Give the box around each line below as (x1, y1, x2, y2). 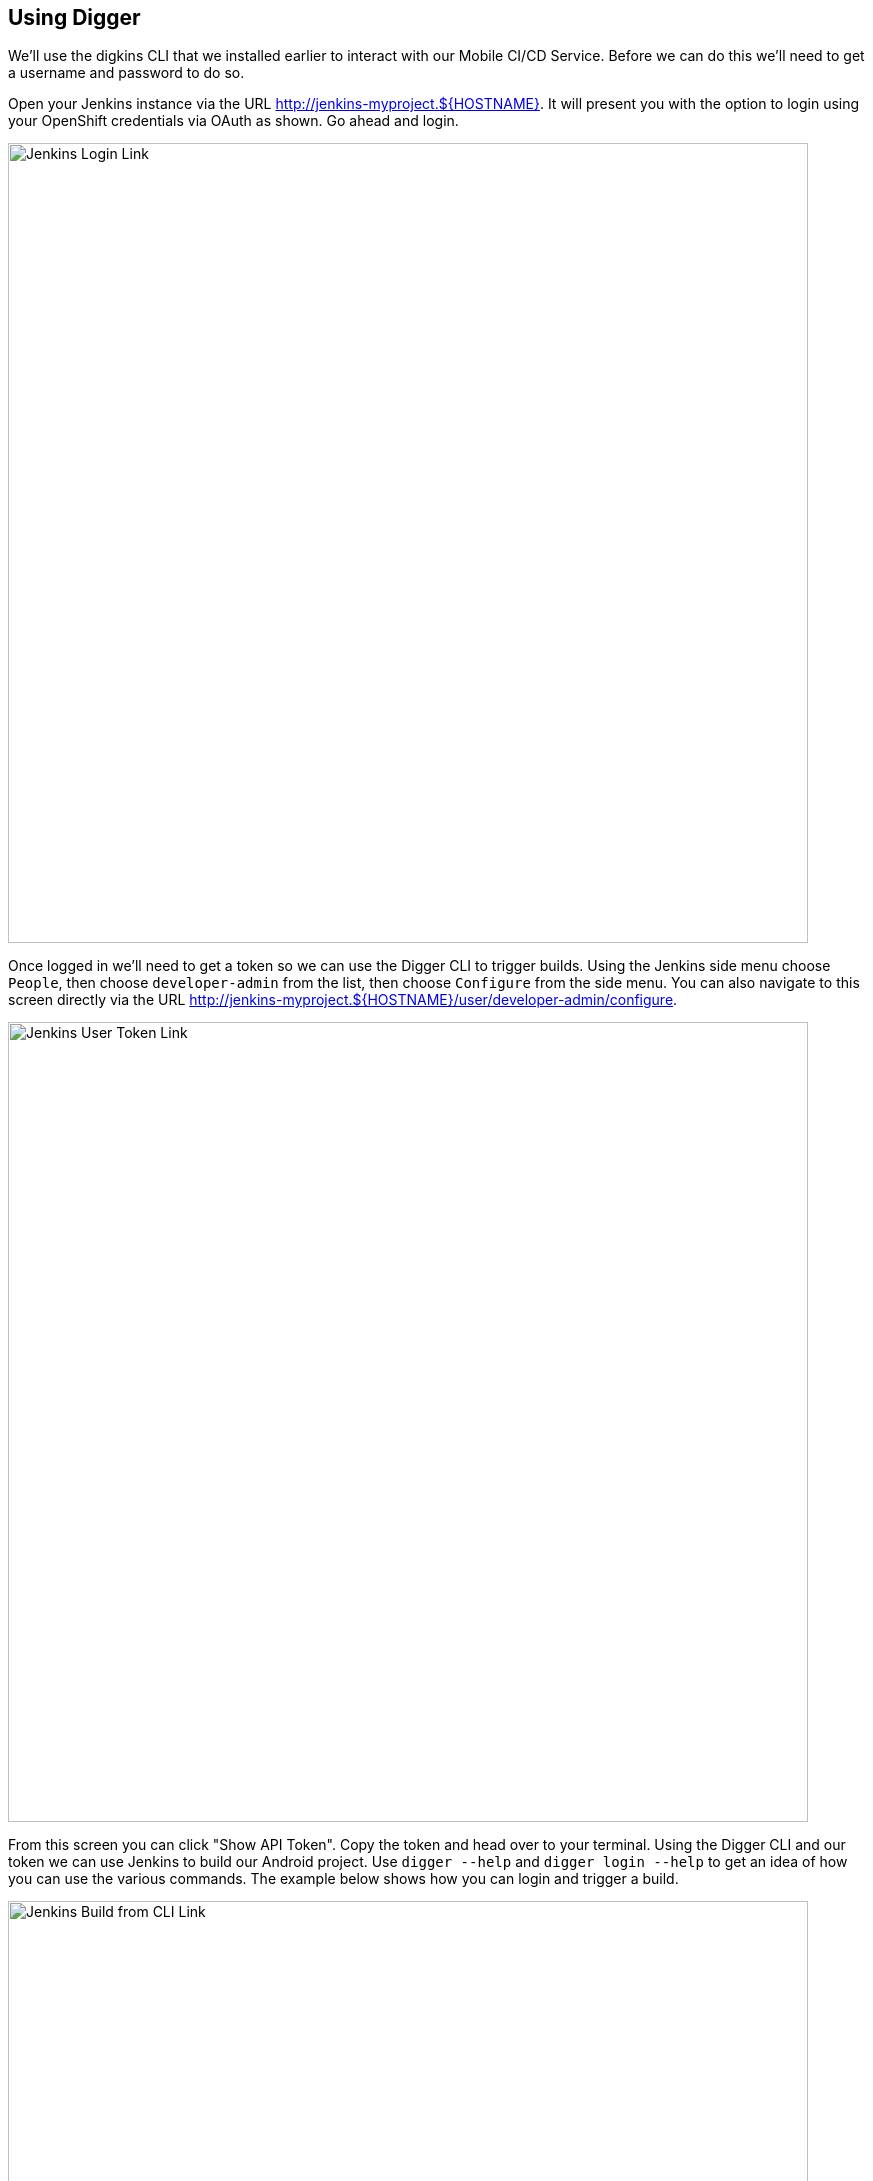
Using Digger (8, 5, 141, 30)
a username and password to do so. (8, 64, 245, 82)
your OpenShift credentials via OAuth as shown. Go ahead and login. (8, 112, 459, 130)
